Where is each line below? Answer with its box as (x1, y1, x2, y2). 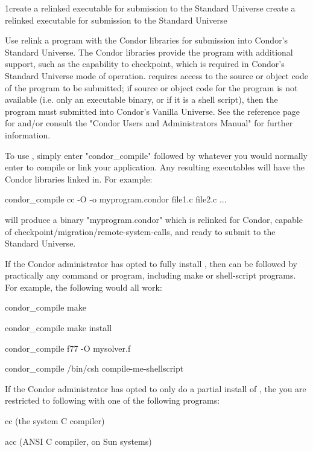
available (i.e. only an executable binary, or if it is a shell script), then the (5, 93, 278, 106)
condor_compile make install (5, 321, 112, 334)
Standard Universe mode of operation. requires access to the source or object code (5, 69, 309, 82)
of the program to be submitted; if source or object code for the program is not (5, 81, 298, 94)
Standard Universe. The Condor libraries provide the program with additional (5, 45, 293, 58)
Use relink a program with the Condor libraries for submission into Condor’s (5, 34, 288, 47)
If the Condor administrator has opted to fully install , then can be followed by (5, 257, 297, 270)
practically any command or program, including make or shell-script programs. (5, 269, 296, 282)
